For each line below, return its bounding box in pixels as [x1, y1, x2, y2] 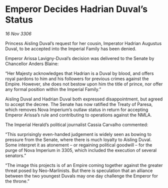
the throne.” [5, 178, 30, 184]
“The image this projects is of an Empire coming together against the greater [5, 162, 163, 168]
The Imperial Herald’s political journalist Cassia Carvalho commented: [5, 121, 148, 127]
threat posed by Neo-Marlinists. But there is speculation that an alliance [5, 167, 153, 173]
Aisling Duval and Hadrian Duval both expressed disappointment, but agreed [5, 96, 163, 102]
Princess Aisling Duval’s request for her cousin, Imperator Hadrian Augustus [5, 40, 162, 46]
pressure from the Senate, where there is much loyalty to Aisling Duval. [5, 136, 152, 142]
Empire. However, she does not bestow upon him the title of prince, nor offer [5, 81, 163, 87]
